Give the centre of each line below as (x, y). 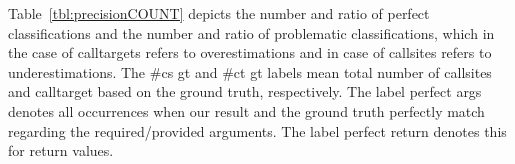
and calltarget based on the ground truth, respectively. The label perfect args (245, 91)
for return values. (61, 150)
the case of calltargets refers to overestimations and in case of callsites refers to (250, 52)
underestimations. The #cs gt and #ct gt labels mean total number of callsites (250, 71)
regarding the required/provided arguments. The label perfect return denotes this (257, 130)
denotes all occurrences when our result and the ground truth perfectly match (246, 110)
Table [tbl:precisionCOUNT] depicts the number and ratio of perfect (219, 13)
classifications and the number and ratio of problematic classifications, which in (251, 32)
